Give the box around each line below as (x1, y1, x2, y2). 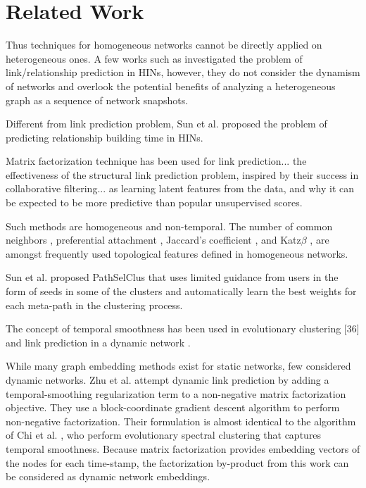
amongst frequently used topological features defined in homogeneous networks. (6, 246, 348, 261)
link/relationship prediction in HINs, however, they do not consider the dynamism (6, 65, 360, 80)
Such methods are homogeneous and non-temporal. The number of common (6, 218, 333, 233)
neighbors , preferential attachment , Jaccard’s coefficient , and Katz (6, 232, 301, 247)
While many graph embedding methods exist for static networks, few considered (6, 358, 351, 373)
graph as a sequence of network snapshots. (6, 92, 189, 107)
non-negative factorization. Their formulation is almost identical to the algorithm (6, 413, 356, 428)
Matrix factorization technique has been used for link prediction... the (6, 154, 307, 168)
